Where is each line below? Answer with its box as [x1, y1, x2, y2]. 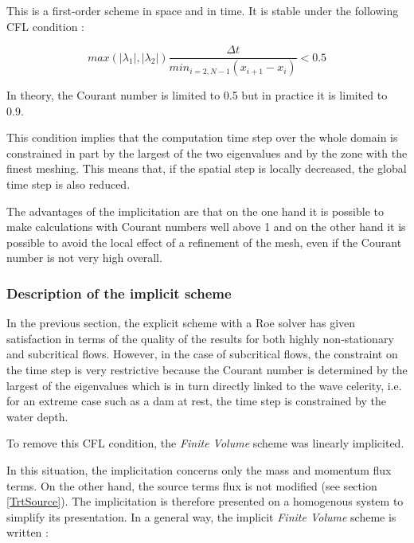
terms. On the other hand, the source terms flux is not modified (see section [6, 477, 377, 494]
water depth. [6, 408, 68, 424]
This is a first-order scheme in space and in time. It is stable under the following [6, 2, 399, 18]
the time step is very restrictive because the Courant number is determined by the [6, 361, 408, 378]
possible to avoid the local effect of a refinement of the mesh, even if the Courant [6, 233, 402, 250]
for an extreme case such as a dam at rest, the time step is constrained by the [6, 393, 386, 409]
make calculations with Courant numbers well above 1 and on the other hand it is [6, 218, 406, 235]
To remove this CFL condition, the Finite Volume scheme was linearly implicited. [6, 435, 404, 451]
